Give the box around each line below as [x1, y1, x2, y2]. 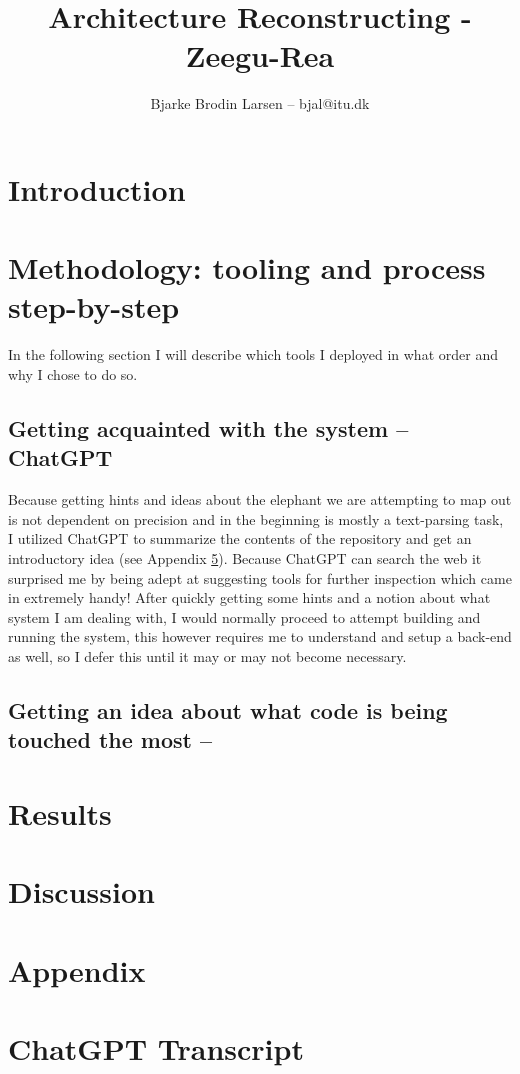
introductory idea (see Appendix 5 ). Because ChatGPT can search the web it [8, 547, 482, 568]
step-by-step [8, 286, 180, 327]
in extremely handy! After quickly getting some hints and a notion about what [8, 587, 491, 608]
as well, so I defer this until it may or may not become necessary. [8, 645, 407, 666]
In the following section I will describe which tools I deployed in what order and [8, 344, 498, 365]
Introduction [8, 168, 186, 209]
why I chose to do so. [8, 364, 138, 384]
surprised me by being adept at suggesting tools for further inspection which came [8, 567, 512, 588]
